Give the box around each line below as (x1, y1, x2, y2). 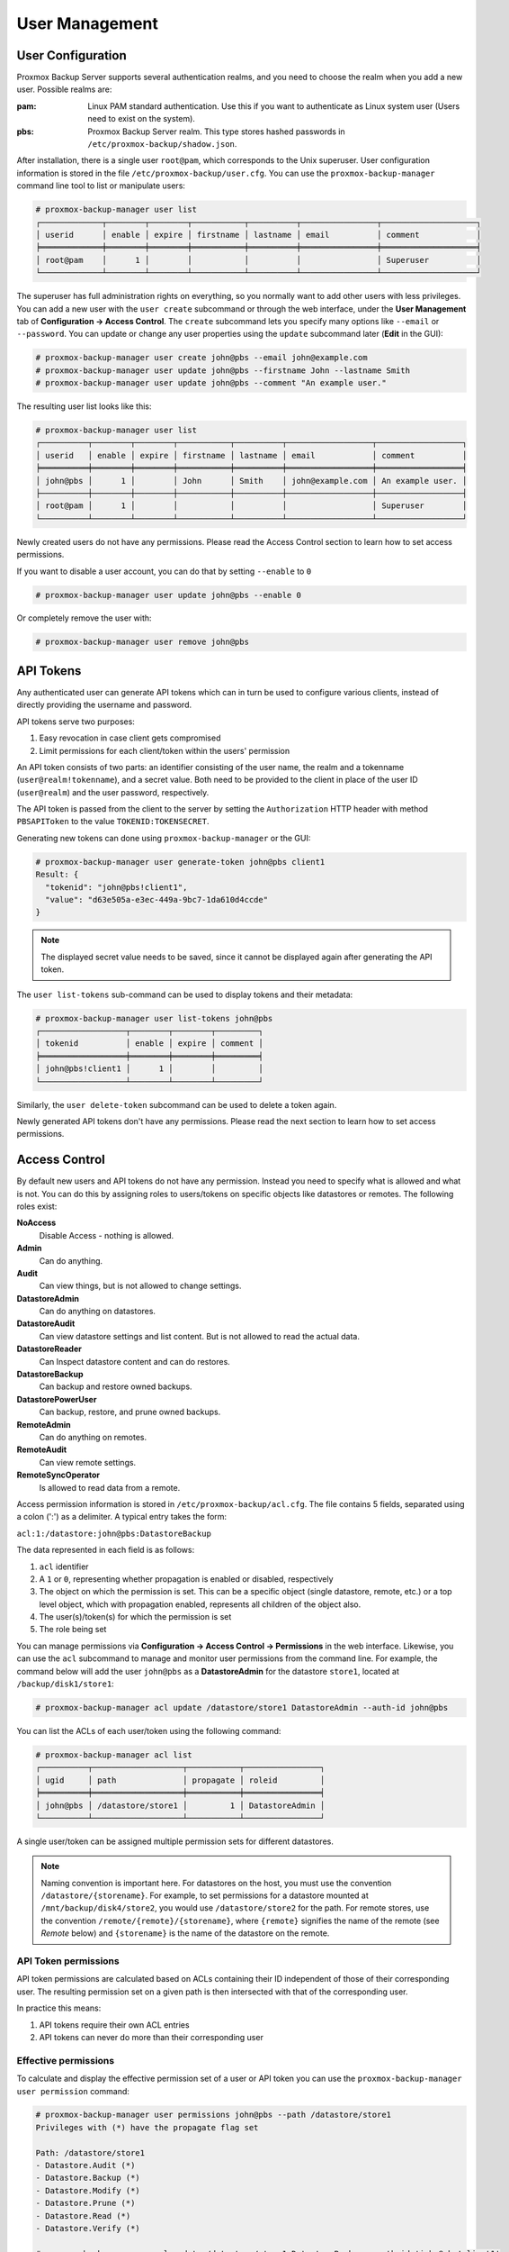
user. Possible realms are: (16, 84, 112, 95)
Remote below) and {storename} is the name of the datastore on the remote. (40, 1928, 330, 1939)
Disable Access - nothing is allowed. (39, 1230, 174, 1240)
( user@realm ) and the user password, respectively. (16, 786, 210, 797)
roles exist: (16, 1201, 58, 1212)
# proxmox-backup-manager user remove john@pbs (35, 637, 249, 648)
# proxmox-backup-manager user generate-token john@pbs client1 (35, 857, 326, 867)
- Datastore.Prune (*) (35, 2198, 136, 2209)
